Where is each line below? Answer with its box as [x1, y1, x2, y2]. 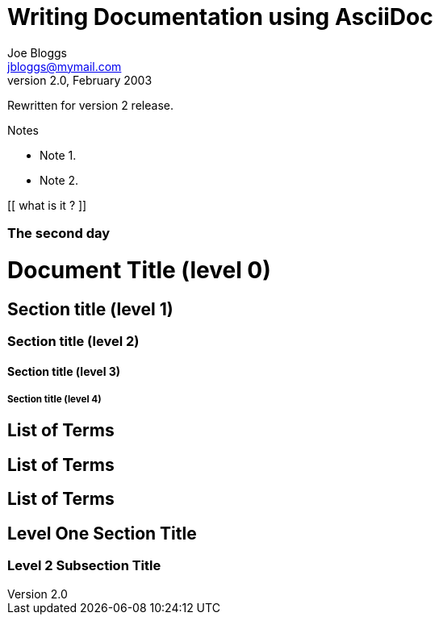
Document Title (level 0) [7, 256, 271, 284]
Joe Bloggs [7, 45, 67, 60]
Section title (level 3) [7, 364, 121, 378]
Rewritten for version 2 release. [7, 98, 174, 112]
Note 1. [40, 148, 77, 162]
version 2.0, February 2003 [7, 73, 153, 87]
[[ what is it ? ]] [7, 198, 87, 212]
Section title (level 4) [7, 394, 102, 406]
